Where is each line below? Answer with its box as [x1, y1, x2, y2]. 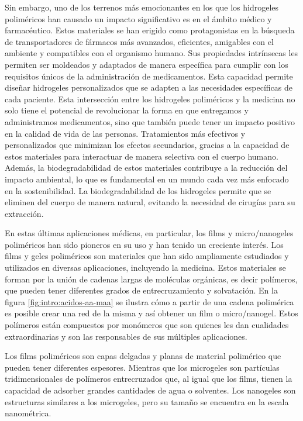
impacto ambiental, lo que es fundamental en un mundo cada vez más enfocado [5, 172, 289, 185]
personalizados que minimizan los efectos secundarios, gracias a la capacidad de [5, 139, 290, 151]
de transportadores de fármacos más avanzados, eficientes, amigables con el [5, 35, 274, 47]
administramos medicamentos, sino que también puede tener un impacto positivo [5, 115, 295, 127]
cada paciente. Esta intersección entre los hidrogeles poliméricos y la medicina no [5, 92, 295, 105]
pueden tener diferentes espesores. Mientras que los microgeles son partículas [5, 361, 280, 373]
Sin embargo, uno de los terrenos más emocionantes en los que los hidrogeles [5, 1, 279, 13]
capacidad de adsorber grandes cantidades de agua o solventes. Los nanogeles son [5, 384, 296, 396]
